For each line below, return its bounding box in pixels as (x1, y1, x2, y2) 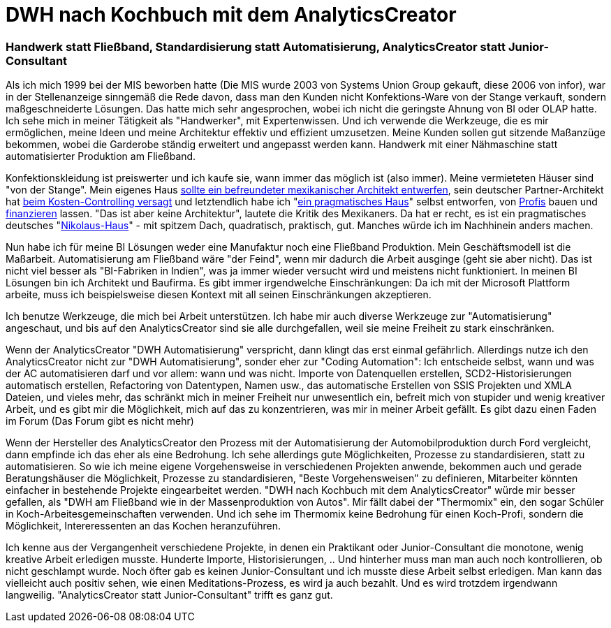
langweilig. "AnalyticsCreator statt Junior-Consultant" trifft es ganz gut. (6, 589, 333, 601)
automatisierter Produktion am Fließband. (6, 150, 196, 163)
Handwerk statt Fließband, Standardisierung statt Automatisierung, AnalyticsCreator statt (6, 39, 506, 54)
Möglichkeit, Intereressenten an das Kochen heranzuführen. (6, 520, 281, 532)
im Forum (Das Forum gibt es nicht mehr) (6, 415, 194, 428)
